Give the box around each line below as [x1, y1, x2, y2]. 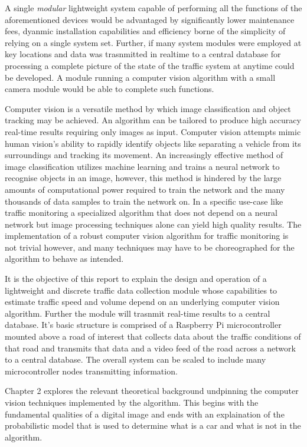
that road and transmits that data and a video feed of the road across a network [5, 341, 296, 354]
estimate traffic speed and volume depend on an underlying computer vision [5, 295, 280, 308]
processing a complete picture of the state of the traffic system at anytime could [5, 59, 295, 71]
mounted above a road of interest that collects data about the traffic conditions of [5, 330, 301, 343]
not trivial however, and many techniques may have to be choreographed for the [5, 241, 295, 253]
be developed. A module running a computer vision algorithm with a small [5, 71, 276, 83]
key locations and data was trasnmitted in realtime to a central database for [5, 48, 281, 60]
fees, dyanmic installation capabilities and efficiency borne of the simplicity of [5, 25, 286, 37]
